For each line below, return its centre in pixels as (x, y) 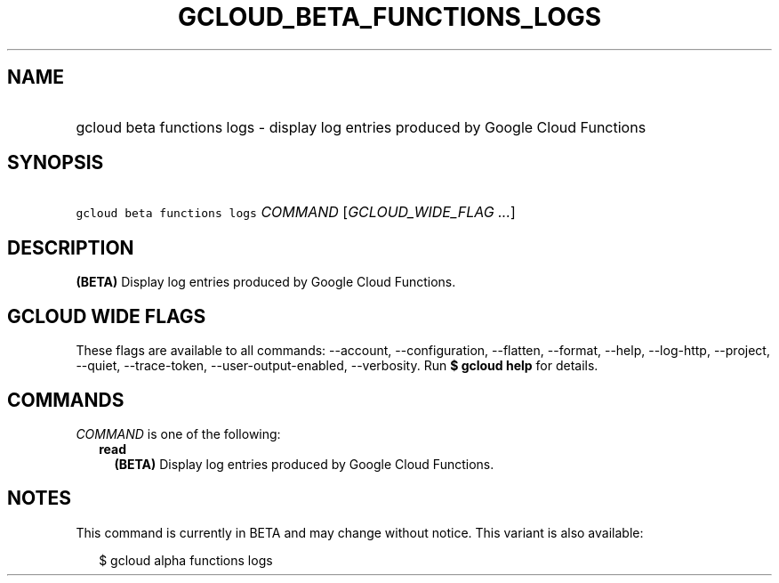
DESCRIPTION (71, 247)
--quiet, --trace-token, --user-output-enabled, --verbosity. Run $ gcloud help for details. (337, 366)
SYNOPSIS (56, 163)
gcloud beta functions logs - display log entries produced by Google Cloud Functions (361, 127)
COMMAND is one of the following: (178, 433)
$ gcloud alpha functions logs (186, 560)
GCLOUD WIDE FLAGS (107, 316)
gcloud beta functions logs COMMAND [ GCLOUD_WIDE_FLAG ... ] (296, 212)
